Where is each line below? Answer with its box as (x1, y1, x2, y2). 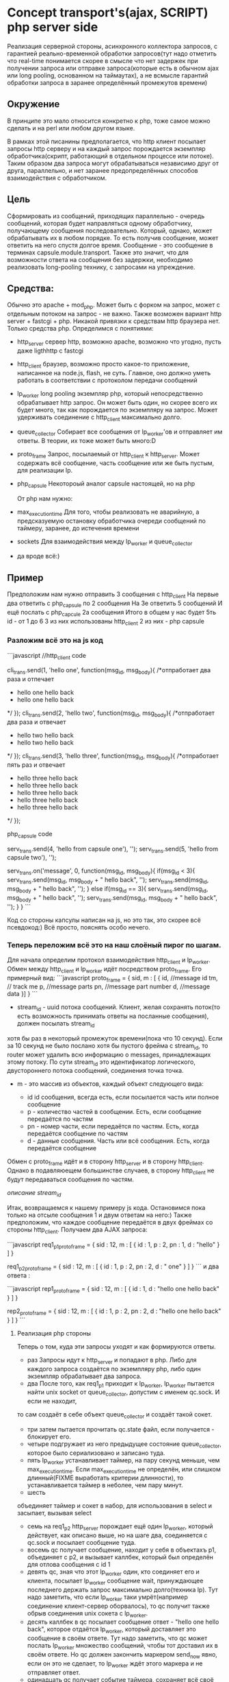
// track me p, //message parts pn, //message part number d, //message (7, 982, 211, 991)
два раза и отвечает (7, 718, 66, 726)
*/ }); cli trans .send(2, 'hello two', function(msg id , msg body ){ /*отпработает (7, 709, 215, 719)
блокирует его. (27, 1432, 72, 1441)
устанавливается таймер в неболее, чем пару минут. (27, 1481, 183, 1489)
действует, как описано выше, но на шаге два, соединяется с (27, 1531, 208, 1539)
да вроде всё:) (16, 552, 60, 560)
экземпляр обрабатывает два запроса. (27, 1372, 142, 1380)
